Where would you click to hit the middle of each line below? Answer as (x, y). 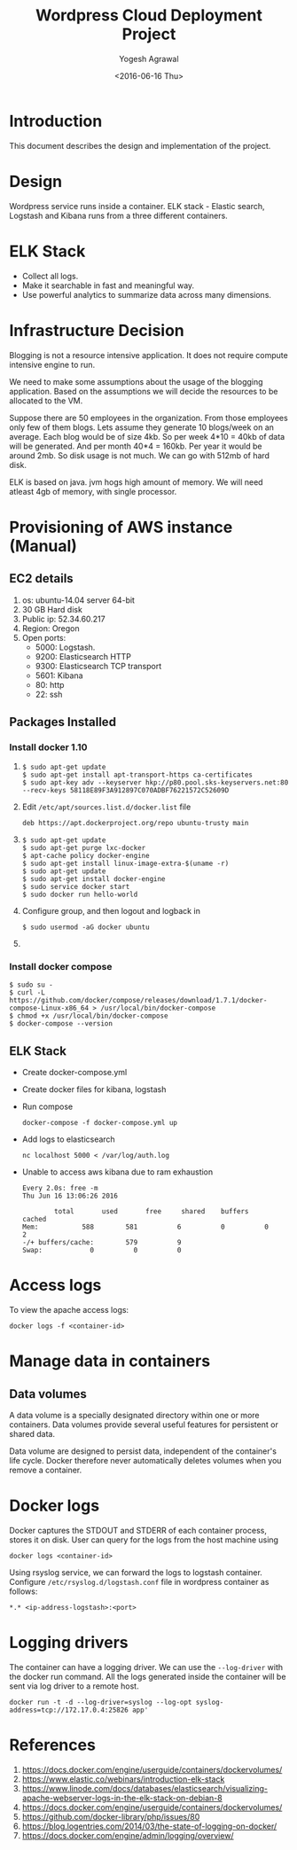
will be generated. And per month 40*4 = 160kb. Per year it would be (136, 446)
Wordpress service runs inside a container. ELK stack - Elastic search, (137, 206)
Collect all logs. (50, 276)
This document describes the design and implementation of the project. (140, 145)
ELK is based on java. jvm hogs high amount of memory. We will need (136, 482)
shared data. (32, 1434)
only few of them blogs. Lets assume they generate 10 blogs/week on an (142, 427)
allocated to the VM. (46, 401)
